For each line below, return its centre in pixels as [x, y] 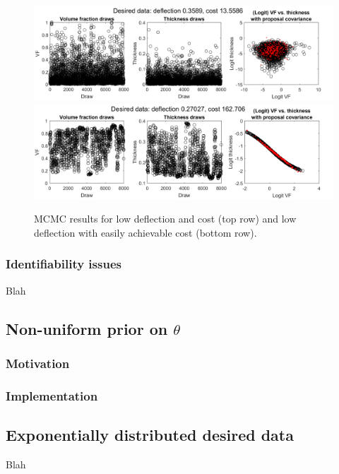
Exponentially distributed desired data [150, 435]
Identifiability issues [64, 264]
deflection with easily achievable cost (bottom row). [145, 232]
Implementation [52, 395]
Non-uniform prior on [87, 328]
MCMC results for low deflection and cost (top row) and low [165, 219]
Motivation [38, 363]
